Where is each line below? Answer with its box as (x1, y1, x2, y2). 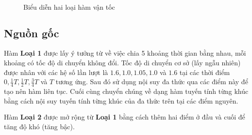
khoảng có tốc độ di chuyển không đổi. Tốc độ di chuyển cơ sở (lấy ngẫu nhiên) (4, 57, 241, 67)
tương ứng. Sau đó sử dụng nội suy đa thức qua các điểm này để (55, 76, 248, 87)
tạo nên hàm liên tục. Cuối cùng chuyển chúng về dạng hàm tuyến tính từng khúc (4, 86, 249, 96)
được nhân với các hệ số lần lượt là (4, 67, 108, 77)
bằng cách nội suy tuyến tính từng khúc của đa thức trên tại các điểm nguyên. (4, 95, 238, 105)
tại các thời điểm (179, 67, 230, 77)
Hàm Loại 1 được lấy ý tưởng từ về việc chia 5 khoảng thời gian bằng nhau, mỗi (4, 48, 246, 58)
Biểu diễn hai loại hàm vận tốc (23, 1, 115, 12)
